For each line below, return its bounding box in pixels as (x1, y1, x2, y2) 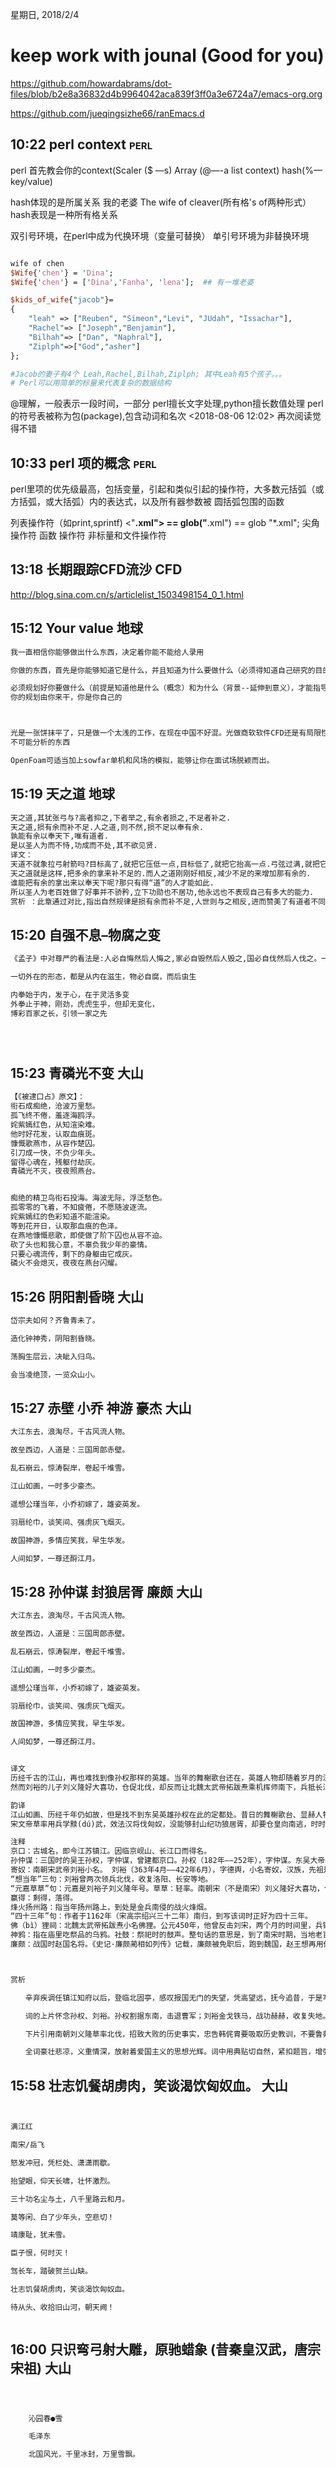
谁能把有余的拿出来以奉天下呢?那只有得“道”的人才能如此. (10, 878, 215, 888)
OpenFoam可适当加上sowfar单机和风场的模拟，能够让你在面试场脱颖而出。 (10, 755, 275, 765)
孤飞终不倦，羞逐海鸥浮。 (10, 1111, 100, 1121)
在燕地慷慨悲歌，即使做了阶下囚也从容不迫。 (10, 1230, 167, 1240)
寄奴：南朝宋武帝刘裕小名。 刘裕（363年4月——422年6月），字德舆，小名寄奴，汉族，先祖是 (10, 1865, 332, 1875)
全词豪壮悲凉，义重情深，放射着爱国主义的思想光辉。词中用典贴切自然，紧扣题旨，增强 (24, 2047, 331, 2057)
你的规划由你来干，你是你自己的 (10, 693, 123, 703)
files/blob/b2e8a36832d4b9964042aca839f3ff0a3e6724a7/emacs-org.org (10, 88, 323, 100)
